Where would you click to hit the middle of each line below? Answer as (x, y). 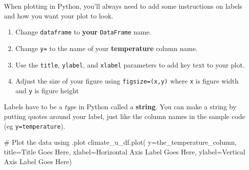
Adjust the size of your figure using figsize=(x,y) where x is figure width (127, 81)
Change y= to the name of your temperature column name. (106, 48)
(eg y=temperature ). (35, 126)
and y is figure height (47, 90)
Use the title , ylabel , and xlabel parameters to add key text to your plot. (130, 64)
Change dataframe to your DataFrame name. (83, 32)
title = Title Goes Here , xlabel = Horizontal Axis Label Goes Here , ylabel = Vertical (125, 151)
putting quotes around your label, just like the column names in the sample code (125, 116)
